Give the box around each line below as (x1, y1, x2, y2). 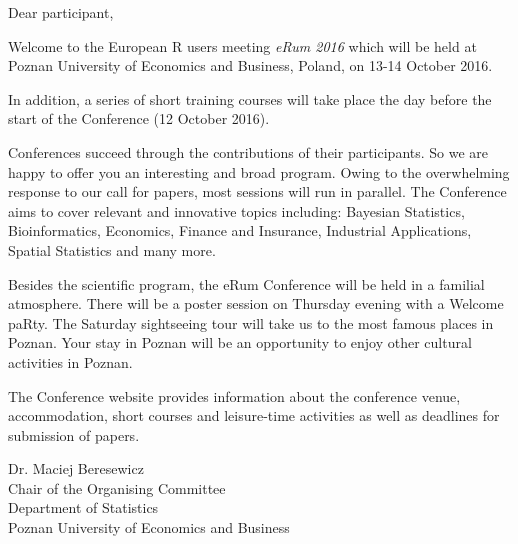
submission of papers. (8, 424, 140, 445)
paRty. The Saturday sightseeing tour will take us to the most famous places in (8, 312, 494, 333)
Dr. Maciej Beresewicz (8, 458, 144, 479)
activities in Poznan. (8, 351, 133, 372)
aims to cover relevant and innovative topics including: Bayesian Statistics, (8, 200, 465, 221)
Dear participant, (8, 2, 114, 22)
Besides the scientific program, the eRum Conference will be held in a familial (8, 273, 485, 294)
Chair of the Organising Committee (8, 477, 226, 498)
